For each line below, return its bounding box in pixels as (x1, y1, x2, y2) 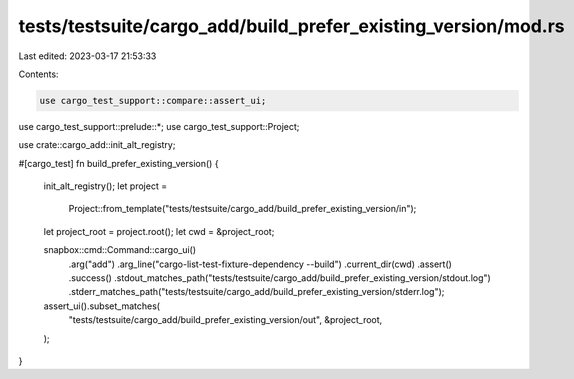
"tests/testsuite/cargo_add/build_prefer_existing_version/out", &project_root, (68, 314, 383, 326)
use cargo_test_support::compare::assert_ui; (39, 95, 267, 106)
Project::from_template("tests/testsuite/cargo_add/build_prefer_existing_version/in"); (68, 203, 417, 215)
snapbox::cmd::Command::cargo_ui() (43, 244, 197, 256)
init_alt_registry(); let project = (43, 180, 168, 192)
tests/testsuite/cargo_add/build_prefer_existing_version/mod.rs (18, 15, 565, 37)
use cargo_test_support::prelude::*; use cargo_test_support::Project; (18, 120, 300, 132)
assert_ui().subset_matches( (43, 300, 160, 312)
